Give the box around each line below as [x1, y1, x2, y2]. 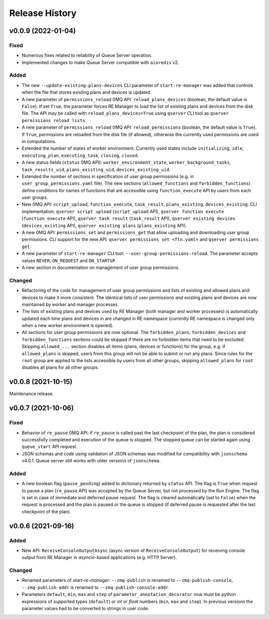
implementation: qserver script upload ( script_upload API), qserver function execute [21, 208, 224, 214]
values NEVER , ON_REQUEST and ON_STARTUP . [21, 257, 117, 263]
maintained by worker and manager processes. [21, 301, 119, 307]
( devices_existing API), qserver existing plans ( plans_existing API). [21, 222, 187, 228]
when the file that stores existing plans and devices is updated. [21, 89, 152, 95]
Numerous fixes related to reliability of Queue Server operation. [21, 53, 152, 59]
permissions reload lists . [21, 117, 87, 123]
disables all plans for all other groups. [21, 365, 99, 371]
